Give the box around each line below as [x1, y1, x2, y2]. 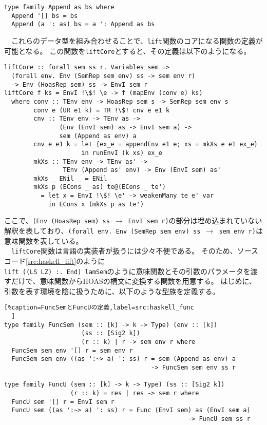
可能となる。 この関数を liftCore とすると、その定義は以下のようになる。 [4, 45, 251, 56]
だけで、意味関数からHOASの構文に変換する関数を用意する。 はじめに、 [11, 276, 256, 286]
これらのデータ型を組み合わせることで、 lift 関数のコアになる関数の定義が [11, 35, 263, 46]
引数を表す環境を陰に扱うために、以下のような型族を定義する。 [4, 285, 220, 296]
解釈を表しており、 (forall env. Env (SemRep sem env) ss [4, 225, 201, 236]
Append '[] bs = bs [11, 12, 78, 20]
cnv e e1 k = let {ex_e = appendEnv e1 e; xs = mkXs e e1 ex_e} [33, 141, 258, 148]
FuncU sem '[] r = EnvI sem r [11, 398, 115, 405]
